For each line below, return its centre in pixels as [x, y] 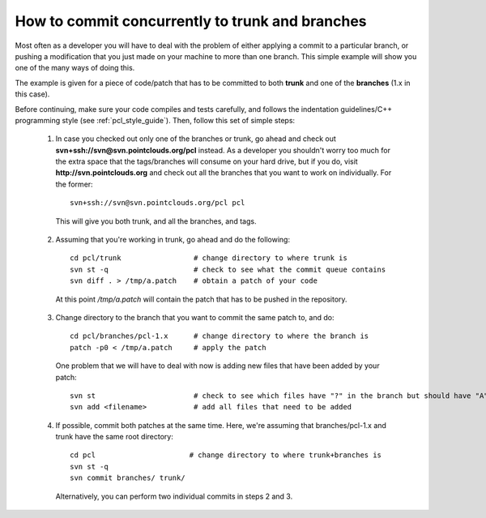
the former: [74, 184]
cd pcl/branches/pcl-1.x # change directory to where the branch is [220, 336]
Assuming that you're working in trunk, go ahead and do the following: [173, 240]
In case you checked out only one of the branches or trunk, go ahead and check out [196, 139]
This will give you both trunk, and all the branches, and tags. [156, 221]
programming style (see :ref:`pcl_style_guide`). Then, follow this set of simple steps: [155, 120]
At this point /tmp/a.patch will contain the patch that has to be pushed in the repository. [201, 299]
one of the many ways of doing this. [75, 68]
